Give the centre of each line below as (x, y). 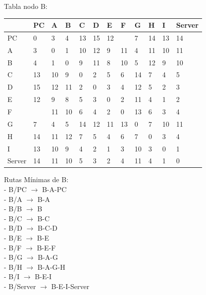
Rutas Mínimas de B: (36, 179)
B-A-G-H (51, 267)
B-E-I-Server (70, 286)
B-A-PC (54, 189)
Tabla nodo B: (26, 6)
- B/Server (20, 286)
